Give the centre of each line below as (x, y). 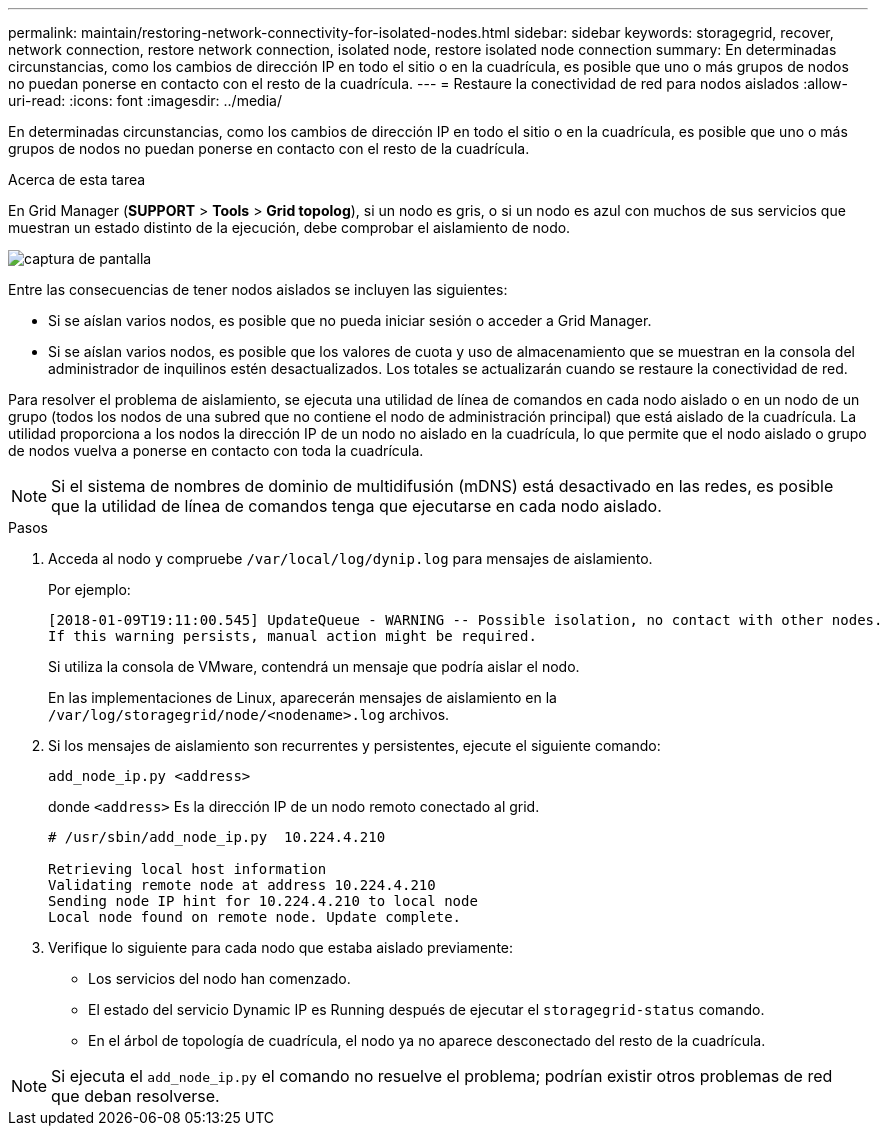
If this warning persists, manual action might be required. (292, 636)
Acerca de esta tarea (77, 179)
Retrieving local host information (187, 869)
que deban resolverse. (135, 1096)
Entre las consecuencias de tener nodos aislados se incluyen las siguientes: (258, 289)
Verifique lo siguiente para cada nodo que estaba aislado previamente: (281, 947)
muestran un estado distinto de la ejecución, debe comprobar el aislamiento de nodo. (289, 227)
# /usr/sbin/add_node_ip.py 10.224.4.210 (217, 837)
